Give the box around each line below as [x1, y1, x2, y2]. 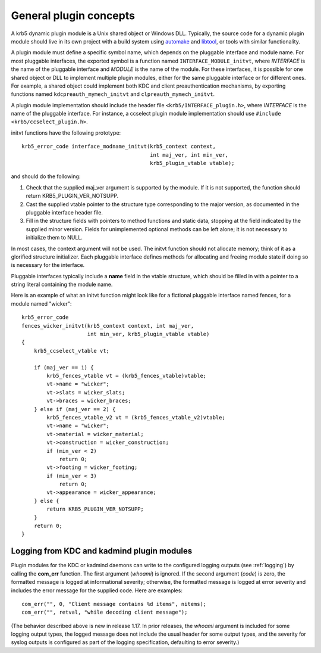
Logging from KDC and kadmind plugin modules [11, 546, 193, 556]
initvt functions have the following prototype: [11, 129, 121, 136]
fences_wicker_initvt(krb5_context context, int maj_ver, [21, 322, 194, 329]
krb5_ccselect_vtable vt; [33, 347, 110, 354]
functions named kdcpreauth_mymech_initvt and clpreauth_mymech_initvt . [11, 91, 215, 98]
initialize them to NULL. [26, 234, 83, 241]
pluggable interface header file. [26, 209, 103, 216]
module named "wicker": [11, 300, 72, 307]
